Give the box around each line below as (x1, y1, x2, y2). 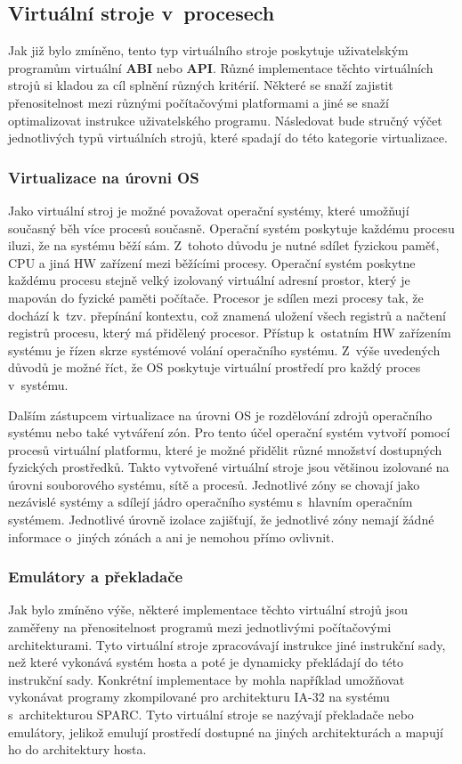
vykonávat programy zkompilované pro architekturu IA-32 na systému (8, 687, 390, 706)
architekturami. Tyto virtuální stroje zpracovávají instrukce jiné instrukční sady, (8, 635, 446, 654)
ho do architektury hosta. (8, 740, 147, 759)
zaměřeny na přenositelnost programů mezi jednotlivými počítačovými (8, 618, 392, 637)
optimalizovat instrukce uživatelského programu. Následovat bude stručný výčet (8, 110, 442, 129)
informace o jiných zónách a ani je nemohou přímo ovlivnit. (8, 527, 335, 546)
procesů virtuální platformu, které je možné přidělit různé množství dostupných (8, 440, 442, 459)
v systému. (8, 375, 69, 394)
